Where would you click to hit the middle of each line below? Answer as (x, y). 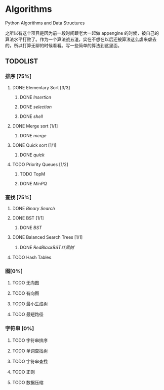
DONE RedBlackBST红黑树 (47, 247)
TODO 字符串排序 (30, 340)
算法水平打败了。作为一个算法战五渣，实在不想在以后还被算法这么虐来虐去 (81, 39)
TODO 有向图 (26, 293)
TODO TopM (32, 174)
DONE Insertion (35, 97)
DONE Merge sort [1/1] (35, 126)
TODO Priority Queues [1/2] (40, 164)
